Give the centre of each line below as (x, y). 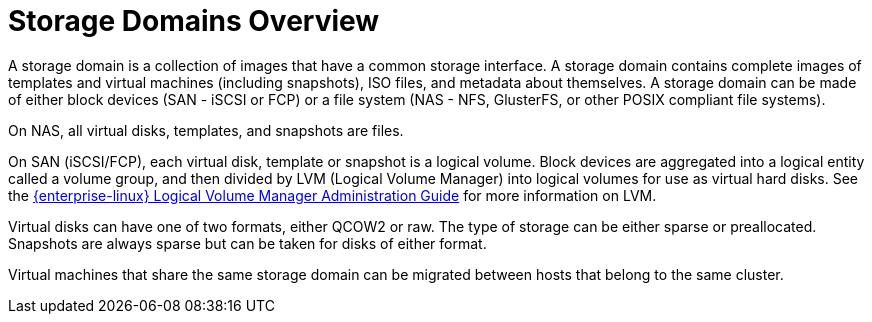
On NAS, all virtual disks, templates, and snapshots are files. (206, 130)
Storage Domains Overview (194, 21)
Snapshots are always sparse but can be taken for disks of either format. (247, 243)
